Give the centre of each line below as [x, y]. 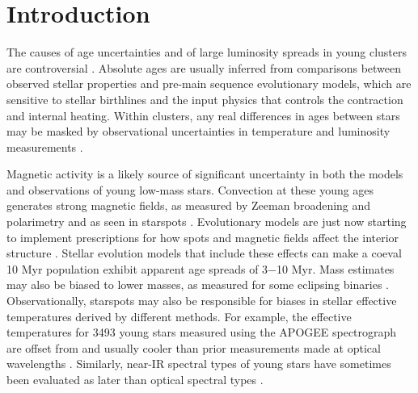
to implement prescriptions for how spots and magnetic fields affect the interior [203, 237]
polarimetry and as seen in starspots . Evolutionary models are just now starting [207, 222]
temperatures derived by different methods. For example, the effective [179, 316]
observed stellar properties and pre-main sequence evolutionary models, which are [209, 84]
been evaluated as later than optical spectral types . [135, 379]
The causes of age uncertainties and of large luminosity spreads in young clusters [207, 52]
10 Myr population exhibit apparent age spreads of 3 [137, 268]
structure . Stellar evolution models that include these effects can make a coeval [204, 253]
